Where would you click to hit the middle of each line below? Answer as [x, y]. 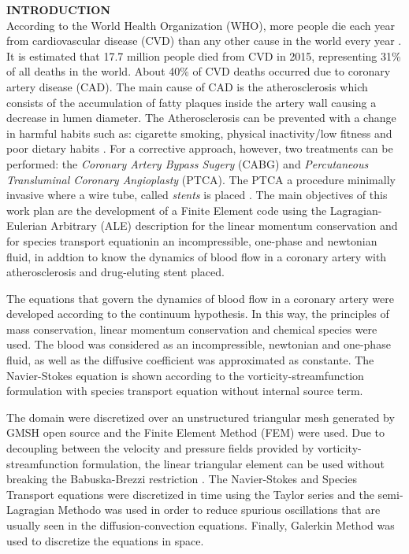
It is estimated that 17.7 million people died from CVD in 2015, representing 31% [204, 55]
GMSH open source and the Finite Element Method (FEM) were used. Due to [196, 432]
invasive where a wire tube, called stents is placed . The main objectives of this [197, 195]
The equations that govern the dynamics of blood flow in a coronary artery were [200, 298]
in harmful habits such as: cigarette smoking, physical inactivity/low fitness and [199, 133]
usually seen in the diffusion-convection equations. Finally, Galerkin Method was [201, 525]
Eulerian [27, 225]
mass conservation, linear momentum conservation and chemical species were [192, 329]
